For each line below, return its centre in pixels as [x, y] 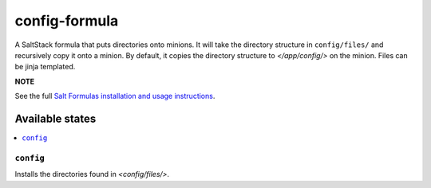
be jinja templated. [45, 67]
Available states [55, 118]
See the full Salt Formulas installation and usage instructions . [115, 96]
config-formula [67, 21]
